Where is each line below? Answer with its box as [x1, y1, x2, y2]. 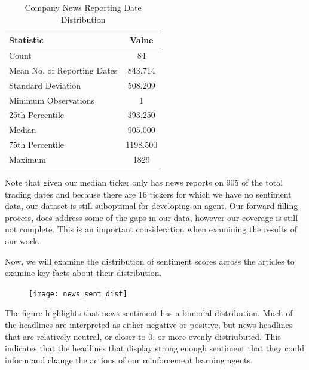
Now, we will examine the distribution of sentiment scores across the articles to [5, 254, 295, 267]
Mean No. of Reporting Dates [9, 63, 118, 76]
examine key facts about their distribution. [5, 266, 162, 279]
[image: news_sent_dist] [29, 289, 127, 298]
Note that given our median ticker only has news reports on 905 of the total [5, 176, 283, 189]
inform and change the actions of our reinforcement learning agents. [5, 353, 253, 366]
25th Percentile [9, 108, 65, 121]
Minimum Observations [9, 93, 94, 106]
